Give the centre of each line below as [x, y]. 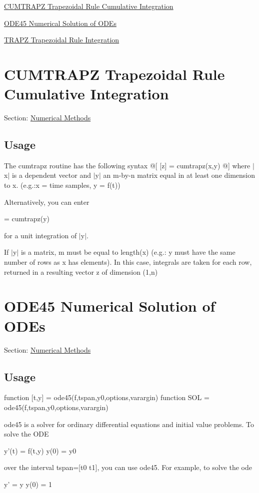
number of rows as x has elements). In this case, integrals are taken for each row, [128, 262]
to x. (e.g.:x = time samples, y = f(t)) [62, 185]
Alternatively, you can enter [47, 202]
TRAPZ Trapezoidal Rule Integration [62, 40]
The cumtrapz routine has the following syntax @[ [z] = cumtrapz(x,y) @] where [127, 165]
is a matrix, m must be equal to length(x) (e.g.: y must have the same [128, 252]
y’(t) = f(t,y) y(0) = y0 [40, 450]
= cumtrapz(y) [27, 219]
